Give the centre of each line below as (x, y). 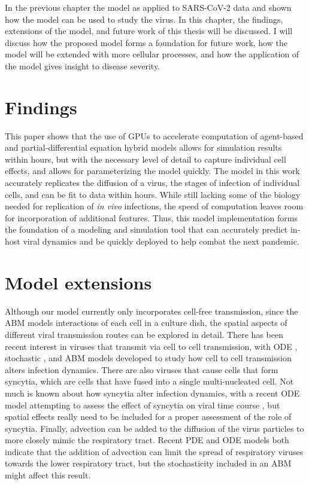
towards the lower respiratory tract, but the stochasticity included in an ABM (148, 463)
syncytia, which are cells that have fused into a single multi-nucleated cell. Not (149, 381)
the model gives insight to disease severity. (82, 65)
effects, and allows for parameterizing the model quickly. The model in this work (152, 171)
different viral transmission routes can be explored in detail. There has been (144, 334)
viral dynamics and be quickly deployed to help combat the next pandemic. (161, 241)
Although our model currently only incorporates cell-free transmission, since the (152, 311)
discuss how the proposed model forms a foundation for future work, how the (146, 42)
